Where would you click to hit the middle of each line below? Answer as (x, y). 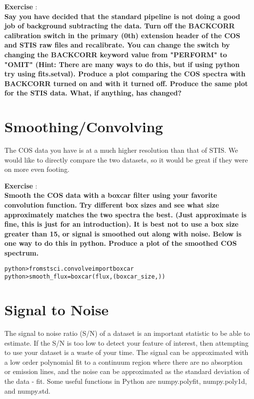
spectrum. (21, 253)
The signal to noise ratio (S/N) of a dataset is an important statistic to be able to (127, 333)
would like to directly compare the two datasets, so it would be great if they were (126, 159)
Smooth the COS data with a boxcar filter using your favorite (111, 195)
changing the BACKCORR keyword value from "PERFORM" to (116, 54)
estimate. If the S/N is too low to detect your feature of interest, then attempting (127, 342)
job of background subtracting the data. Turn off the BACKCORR (120, 26)
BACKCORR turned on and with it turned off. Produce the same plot (126, 83)
